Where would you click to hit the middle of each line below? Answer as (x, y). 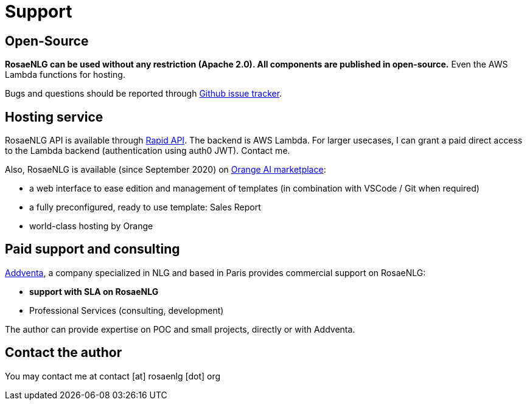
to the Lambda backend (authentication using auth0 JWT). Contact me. (148, 151)
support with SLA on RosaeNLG (94, 291)
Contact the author (64, 353)
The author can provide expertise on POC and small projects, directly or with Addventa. (180, 329)
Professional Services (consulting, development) (127, 310)
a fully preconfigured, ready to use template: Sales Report (145, 207)
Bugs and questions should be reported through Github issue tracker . (144, 94)
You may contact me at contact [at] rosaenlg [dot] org (113, 376)
